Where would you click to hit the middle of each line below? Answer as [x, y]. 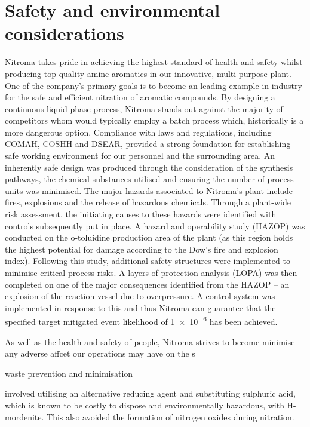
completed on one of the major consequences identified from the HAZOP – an [147, 284]
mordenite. [24, 417]
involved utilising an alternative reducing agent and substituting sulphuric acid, [151, 393]
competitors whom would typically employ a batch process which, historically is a [154, 120]
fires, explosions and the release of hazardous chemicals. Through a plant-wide [148, 202]
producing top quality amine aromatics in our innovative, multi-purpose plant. [148, 73]
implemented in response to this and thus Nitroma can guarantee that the [140, 307]
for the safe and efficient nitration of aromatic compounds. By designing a [140, 97]
